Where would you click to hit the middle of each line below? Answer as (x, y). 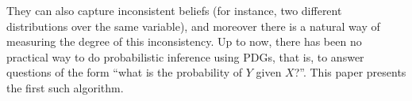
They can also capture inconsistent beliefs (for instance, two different (174, 10)
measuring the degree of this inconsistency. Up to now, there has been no (184, 41)
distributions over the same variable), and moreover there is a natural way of (193, 26)
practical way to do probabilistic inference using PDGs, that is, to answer (185, 56)
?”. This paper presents (350, 72)
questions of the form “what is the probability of (125, 72)
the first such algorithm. (65, 87)
